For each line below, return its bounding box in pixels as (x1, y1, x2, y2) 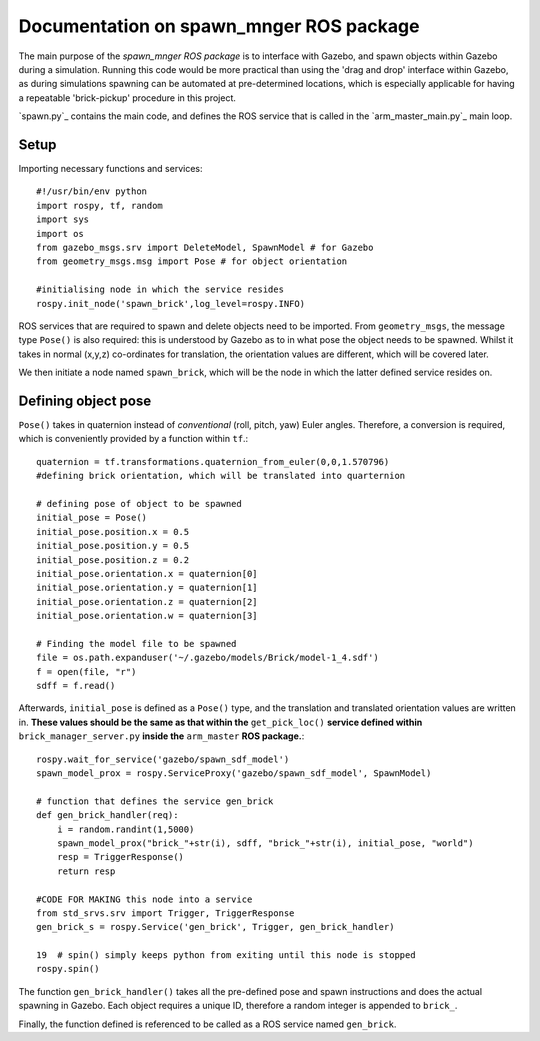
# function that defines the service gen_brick (36, 795, 274, 807)
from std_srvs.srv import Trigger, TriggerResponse (36, 907, 295, 919)
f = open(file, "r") (36, 666, 137, 677)
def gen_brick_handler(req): (36, 810, 179, 821)
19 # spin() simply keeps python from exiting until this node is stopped (36, 950, 416, 961)
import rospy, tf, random (36, 200, 164, 211)
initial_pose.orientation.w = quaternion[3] (36, 610, 259, 622)
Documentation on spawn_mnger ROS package (18, 15, 420, 37)
